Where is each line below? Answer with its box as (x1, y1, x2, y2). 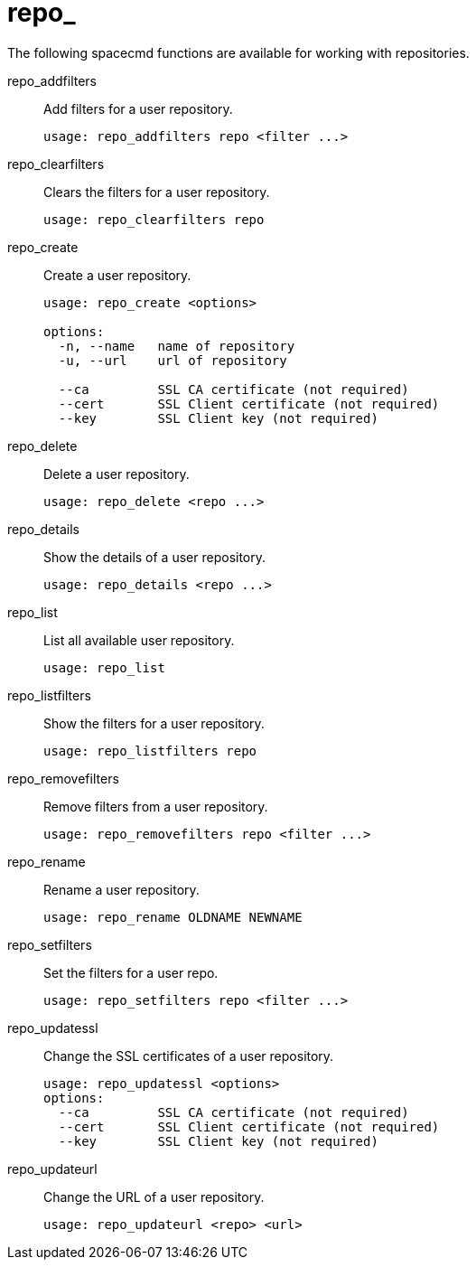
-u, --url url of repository (58, 352, 287, 368)
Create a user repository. (43, 267, 191, 283)
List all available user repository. (43, 632, 235, 648)
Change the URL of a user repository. (43, 1188, 265, 1205)
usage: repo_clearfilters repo (43, 211, 265, 227)
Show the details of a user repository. (43, 549, 266, 565)
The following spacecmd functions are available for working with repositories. (7, 44, 470, 61)
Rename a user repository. (43, 881, 200, 897)
